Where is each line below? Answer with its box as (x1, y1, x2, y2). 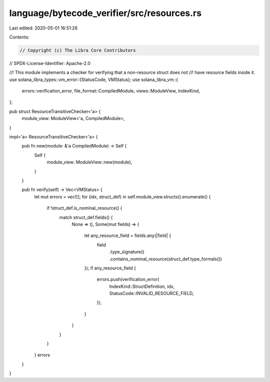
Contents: (9, 34, 29, 40)
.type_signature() (109, 249, 144, 255)
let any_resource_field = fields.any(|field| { (84, 232, 171, 238)
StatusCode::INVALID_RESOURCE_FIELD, (109, 290, 194, 296)
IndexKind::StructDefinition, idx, (109, 283, 175, 289)
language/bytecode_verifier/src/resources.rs (9, 7, 202, 18)
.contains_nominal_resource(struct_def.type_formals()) (109, 255, 222, 262)
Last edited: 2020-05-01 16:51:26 (9, 25, 77, 31)
